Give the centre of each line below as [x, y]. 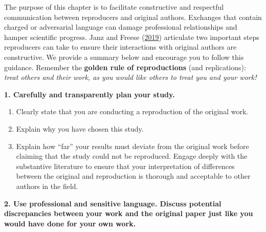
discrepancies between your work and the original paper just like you [129, 213]
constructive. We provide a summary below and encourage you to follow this [124, 57]
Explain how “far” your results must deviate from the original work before [132, 146]
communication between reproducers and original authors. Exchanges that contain [133, 17]
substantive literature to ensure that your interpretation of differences [125, 166]
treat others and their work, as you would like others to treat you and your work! [130, 77]
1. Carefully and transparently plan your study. [90, 94]
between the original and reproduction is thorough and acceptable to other [133, 176]
